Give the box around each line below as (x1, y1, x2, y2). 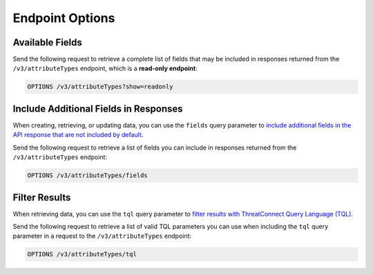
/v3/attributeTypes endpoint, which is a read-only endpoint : (12, 64, 198, 72)
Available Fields (12, 37, 83, 48)
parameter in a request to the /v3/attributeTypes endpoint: (12, 232, 192, 241)
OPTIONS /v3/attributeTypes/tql (27, 250, 137, 258)
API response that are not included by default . (12, 131, 144, 139)
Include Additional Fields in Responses (12, 103, 183, 114)
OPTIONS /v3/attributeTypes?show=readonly (27, 83, 173, 91)
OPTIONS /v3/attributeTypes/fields (27, 172, 148, 179)
